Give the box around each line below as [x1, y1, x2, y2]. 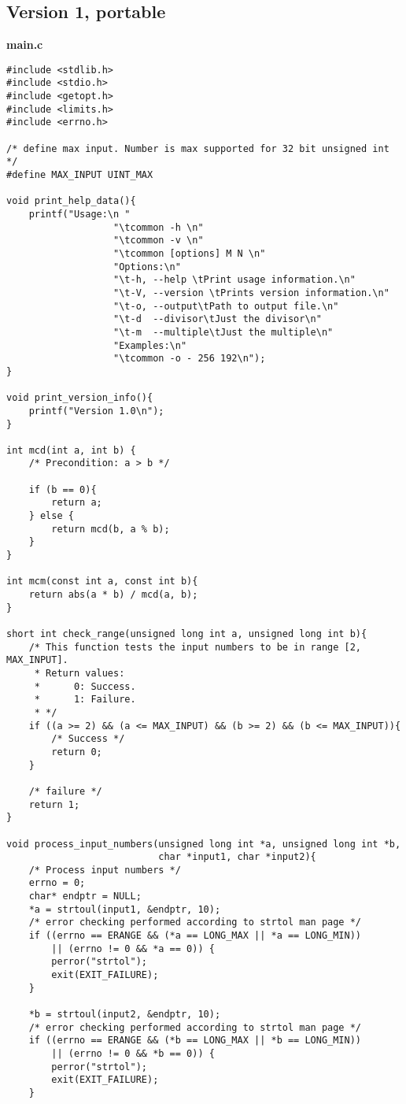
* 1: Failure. [34, 694, 136, 706]
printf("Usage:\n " [28, 209, 131, 220]
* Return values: [34, 667, 125, 679]
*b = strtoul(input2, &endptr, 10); [28, 1009, 221, 1021]
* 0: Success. [34, 680, 136, 692]
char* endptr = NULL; [28, 891, 142, 902]
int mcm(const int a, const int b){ [6, 576, 198, 587]
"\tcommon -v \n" [113, 235, 204, 246]
